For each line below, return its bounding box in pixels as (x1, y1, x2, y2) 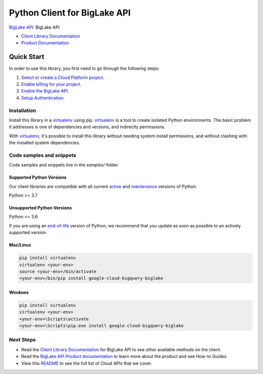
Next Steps (9, 337, 36, 343)
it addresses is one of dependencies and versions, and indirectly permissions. (9, 124, 166, 130)
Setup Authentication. (21, 95, 65, 101)
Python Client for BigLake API (9, 7, 131, 18)
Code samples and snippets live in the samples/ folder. (9, 162, 119, 168)
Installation (9, 107, 37, 114)
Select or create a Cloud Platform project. (21, 75, 105, 80)
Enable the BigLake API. (21, 88, 69, 94)
